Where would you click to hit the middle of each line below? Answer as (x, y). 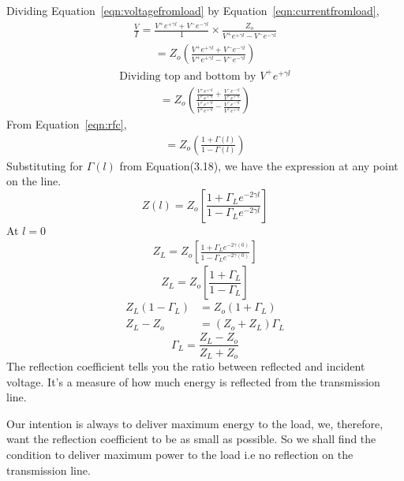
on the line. (34, 181)
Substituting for (45, 165)
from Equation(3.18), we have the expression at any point (259, 165)
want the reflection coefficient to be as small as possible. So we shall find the (191, 439)
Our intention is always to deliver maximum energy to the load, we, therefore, (195, 423)
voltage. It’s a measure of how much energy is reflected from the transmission (193, 381)
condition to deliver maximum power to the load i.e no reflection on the (180, 454)
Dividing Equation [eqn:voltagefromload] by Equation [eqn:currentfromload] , (193, 10)
